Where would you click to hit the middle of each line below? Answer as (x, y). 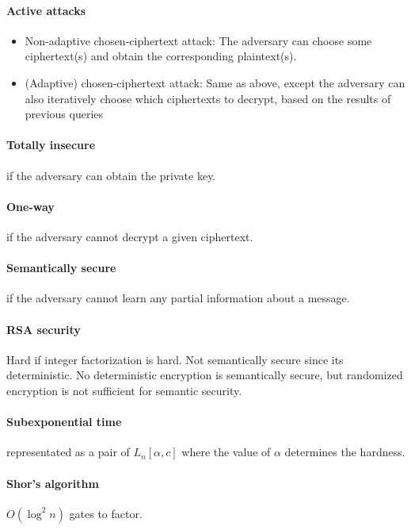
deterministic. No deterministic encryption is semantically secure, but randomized (205, 375)
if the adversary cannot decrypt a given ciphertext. (130, 236)
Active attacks (46, 10)
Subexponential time (64, 422)
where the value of (226, 452)
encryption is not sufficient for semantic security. (124, 390)
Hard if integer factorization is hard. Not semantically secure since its (175, 359)
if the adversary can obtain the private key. (111, 175)
